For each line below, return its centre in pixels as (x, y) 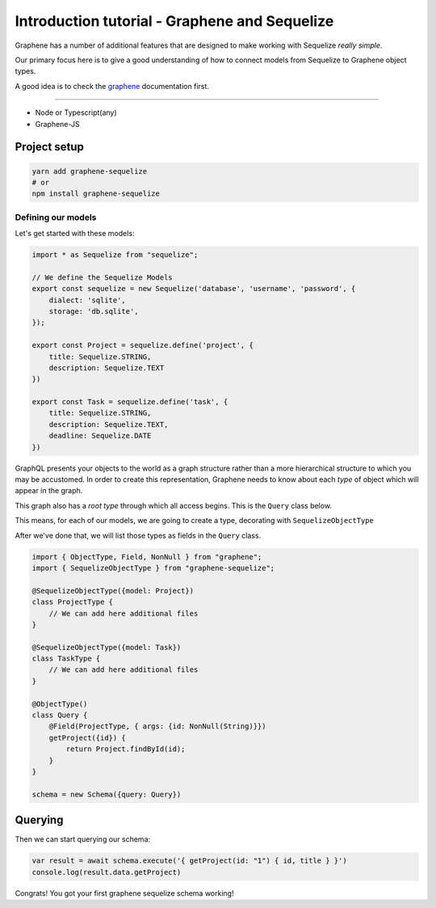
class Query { (60, 715)
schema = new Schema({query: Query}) (107, 794)
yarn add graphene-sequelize (90, 171)
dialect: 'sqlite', (88, 300)
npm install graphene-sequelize (96, 194)
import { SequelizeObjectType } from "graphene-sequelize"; (153, 568)
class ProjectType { (72, 602)
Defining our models (56, 217)
